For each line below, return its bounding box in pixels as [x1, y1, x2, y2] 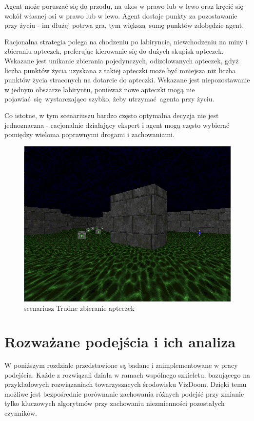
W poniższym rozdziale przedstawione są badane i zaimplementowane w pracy [4, 360, 238, 370]
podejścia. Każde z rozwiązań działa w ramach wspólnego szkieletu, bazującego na [4, 369, 250, 380]
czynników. [4, 408, 37, 418]
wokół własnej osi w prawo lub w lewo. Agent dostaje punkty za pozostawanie [4, 10, 237, 20]
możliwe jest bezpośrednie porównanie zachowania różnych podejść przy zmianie [4, 388, 244, 399]
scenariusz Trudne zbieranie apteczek [24, 303, 135, 313]
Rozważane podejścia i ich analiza [4, 332, 236, 352]
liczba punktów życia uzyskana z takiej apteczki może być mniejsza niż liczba [4, 65, 236, 75]
